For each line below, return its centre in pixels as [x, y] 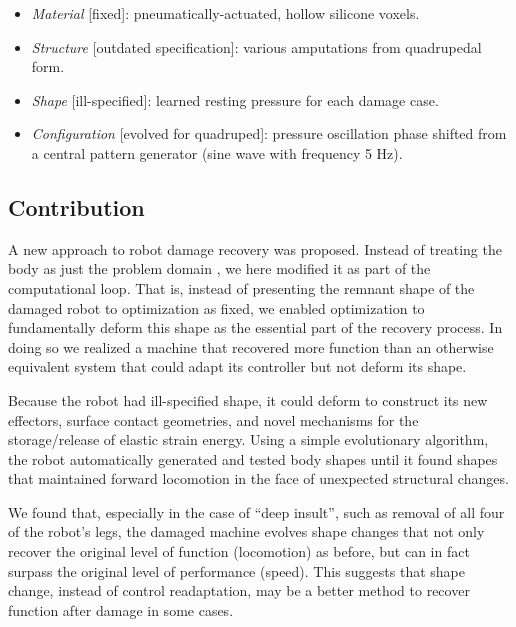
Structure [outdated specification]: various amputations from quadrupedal [256, 46]
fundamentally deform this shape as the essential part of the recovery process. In [255, 327]
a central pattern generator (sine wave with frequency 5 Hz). [217, 152]
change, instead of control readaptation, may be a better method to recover [239, 590]
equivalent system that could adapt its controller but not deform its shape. [237, 366]
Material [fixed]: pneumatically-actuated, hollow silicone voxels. [225, 13]
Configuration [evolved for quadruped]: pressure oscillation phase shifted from [269, 133]
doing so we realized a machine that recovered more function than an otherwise [251, 346]
